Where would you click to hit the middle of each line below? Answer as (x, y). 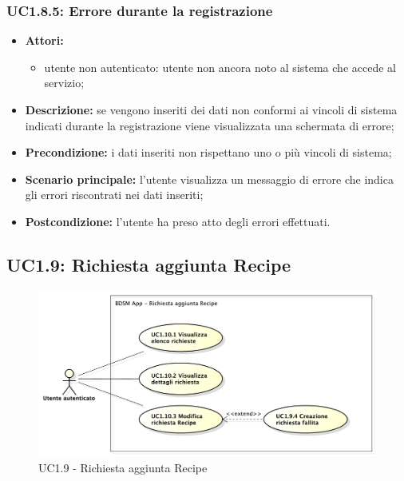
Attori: (44, 40)
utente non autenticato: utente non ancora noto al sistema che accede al (220, 67)
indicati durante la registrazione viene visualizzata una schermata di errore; (210, 125)
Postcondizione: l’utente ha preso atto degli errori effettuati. (178, 221)
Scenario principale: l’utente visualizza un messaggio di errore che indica (209, 179)
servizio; (64, 83)
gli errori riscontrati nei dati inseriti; (114, 195)
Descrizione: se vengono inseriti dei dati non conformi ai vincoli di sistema (211, 109)
